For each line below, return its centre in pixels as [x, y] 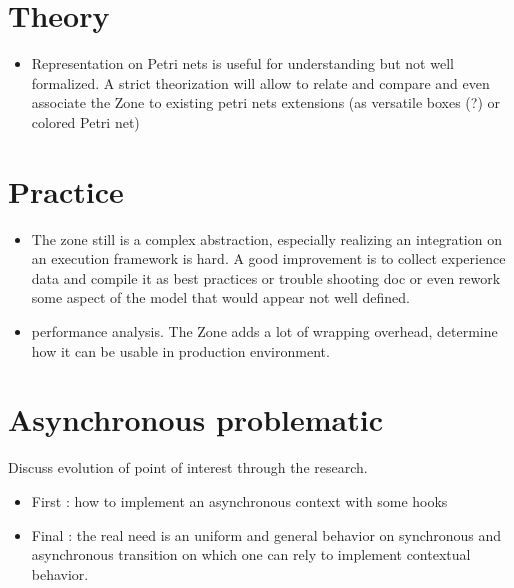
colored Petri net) [85, 121]
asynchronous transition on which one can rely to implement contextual [251, 554]
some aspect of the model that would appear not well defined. [220, 297]
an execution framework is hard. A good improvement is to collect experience [268, 258]
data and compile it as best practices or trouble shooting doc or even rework [266, 277]
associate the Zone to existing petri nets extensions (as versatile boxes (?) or [265, 102]
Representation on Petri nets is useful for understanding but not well [242, 63]
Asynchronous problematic [196, 419]
